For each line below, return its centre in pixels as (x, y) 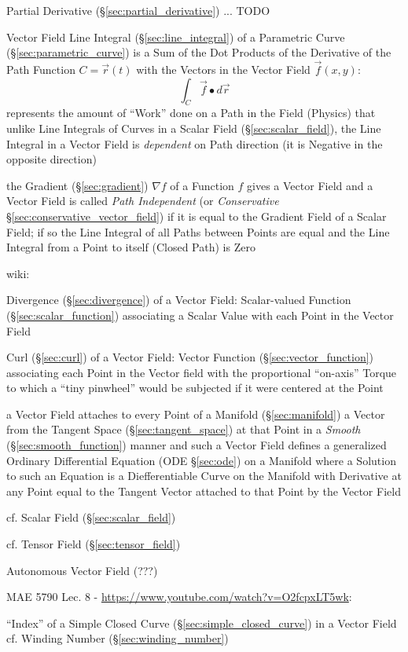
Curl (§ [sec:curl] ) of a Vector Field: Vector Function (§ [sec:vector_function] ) (190, 357)
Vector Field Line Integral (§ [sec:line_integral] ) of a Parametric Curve (176, 37)
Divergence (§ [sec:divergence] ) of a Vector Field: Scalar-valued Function (179, 300)
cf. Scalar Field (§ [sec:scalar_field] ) (91, 517)
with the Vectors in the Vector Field (223, 69)
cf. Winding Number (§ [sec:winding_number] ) (118, 638)
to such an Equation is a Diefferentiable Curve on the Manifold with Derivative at (204, 476)
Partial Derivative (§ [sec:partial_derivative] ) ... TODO (138, 10)
